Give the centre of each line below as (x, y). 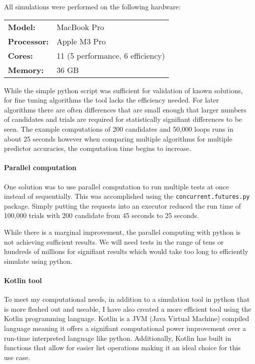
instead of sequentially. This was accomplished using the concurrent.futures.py (127, 196)
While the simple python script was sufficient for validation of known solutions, (124, 90)
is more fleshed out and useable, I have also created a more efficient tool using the (128, 309)
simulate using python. (38, 261)
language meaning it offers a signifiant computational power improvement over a (125, 328)
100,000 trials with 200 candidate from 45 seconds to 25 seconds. (101, 215)
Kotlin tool (23, 280)
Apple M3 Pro (81, 41)
